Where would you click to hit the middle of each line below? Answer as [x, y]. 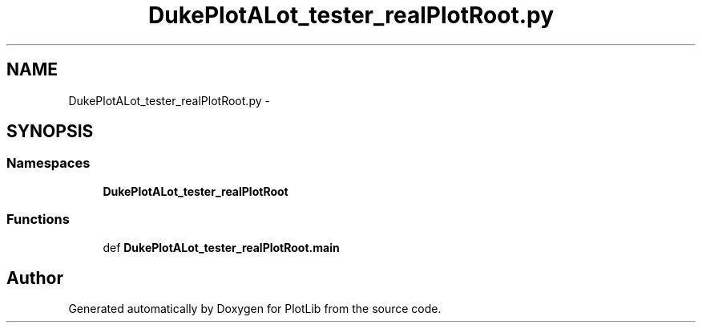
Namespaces [48, 163]
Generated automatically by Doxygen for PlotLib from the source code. [255, 309]
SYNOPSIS [50, 132]
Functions [38, 219]
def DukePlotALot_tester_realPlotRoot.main [221, 247]
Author [35, 278]
